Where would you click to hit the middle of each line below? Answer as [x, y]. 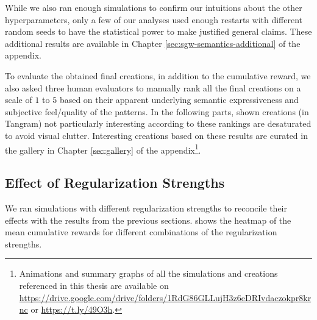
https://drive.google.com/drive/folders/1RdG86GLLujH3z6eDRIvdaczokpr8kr [165, 297]
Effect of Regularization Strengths [115, 183]
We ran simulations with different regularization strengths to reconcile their [146, 208]
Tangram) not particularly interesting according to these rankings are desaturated [158, 123]
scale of [19, 100]
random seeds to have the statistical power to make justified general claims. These [158, 31]
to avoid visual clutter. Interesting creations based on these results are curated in [156, 135]
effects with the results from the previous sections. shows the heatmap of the [148, 220]
